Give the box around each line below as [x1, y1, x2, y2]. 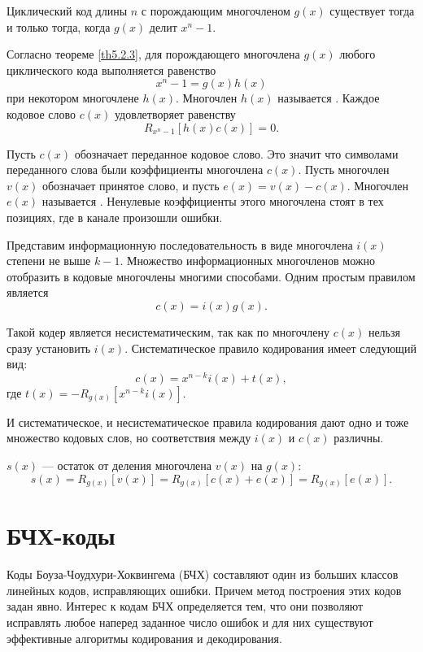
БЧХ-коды [7, 519, 116, 552]
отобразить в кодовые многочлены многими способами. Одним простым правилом [7, 267, 416, 285]
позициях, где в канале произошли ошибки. [7, 208, 223, 225]
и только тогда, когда [7, 18, 111, 35]
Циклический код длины [7, 2, 128, 19]
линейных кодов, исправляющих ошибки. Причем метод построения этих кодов [7, 581, 402, 598]
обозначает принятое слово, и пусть [41, 176, 220, 193]
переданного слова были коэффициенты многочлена [7, 161, 264, 178]
